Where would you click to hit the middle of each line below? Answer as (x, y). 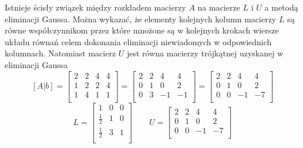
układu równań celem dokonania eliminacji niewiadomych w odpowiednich (138, 41)
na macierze (219, 7)
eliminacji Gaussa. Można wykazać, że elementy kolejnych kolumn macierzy (141, 18)
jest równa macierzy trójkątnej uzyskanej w (205, 53)
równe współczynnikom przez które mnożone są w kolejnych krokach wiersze (142, 30)
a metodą (281, 7)
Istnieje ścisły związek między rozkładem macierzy (95, 7)
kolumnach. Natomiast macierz (60, 53)
